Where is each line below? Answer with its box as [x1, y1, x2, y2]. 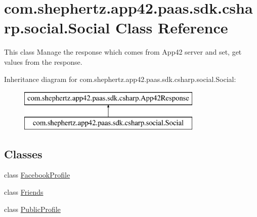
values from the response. [4, 56, 82, 67]
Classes [4, 146, 42, 161]
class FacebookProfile [4, 169, 70, 180]
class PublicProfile [4, 203, 61, 214]
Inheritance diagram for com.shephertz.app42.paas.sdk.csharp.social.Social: [4, 73, 236, 84]
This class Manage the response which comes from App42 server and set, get [4, 47, 242, 57]
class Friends [4, 187, 44, 197]
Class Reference [115, 17, 228, 38]
